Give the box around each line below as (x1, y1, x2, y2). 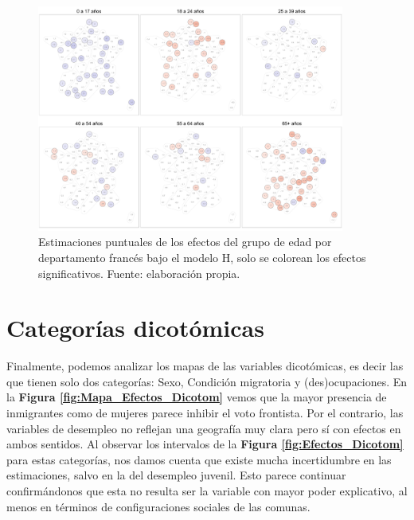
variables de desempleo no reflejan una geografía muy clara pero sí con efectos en (6, 420, 401, 436)
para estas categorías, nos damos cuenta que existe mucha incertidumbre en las (6, 451, 392, 467)
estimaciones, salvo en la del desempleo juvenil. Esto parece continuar (6, 467, 346, 483)
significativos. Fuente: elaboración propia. (38, 264, 240, 281)
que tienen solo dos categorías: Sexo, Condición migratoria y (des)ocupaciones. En (6, 373, 408, 389)
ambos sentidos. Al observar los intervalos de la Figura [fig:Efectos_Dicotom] (6, 436, 404, 452)
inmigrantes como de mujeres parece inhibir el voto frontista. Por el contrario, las (6, 405, 404, 420)
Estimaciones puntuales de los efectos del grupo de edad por (38, 233, 332, 250)
